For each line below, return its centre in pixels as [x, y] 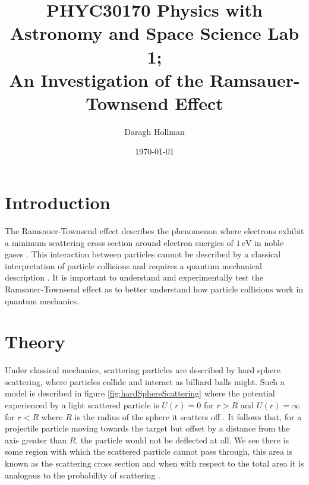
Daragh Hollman [154, 131]
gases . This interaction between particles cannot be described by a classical [143, 254]
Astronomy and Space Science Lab [154, 33]
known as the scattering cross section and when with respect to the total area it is [154, 463]
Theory [35, 341]
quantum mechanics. [42, 300]
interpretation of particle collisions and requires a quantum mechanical [133, 265]
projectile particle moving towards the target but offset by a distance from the [147, 428]
